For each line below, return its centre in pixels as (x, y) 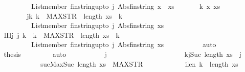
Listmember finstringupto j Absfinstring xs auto (123, 44)
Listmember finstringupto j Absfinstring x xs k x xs (125, 6)
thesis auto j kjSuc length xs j (122, 54)
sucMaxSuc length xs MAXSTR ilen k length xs (139, 63)
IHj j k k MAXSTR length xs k (62, 35)
